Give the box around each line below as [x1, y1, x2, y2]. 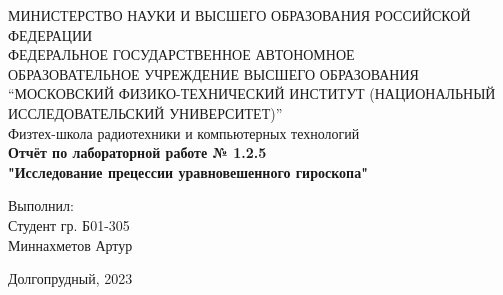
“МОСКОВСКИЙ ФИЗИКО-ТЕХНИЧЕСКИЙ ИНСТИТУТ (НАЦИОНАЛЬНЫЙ [8, 83, 496, 104]
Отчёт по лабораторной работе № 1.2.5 [8, 142, 267, 163]
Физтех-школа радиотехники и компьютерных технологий [8, 122, 360, 143]
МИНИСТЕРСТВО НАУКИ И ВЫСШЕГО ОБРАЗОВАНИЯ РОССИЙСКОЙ [8, 5, 471, 25]
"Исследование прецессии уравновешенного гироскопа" [8, 161, 368, 182]
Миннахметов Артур [8, 234, 133, 255]
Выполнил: [8, 195, 74, 216]
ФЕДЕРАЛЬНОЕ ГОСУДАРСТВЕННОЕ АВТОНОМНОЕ [8, 44, 355, 65]
